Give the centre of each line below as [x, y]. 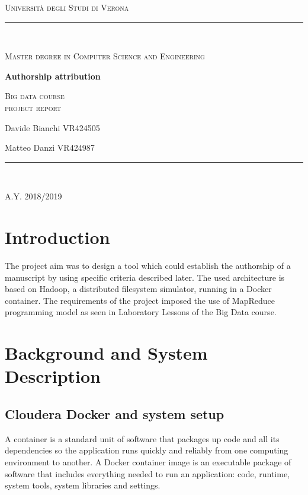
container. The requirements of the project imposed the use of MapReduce [140, 300]
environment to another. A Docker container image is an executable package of [148, 461]
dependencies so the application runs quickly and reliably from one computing [147, 450]
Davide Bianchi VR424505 [52, 127]
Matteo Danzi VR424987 [50, 147]
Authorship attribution [53, 76]
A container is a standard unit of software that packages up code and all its [142, 438]
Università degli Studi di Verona [67, 7]
